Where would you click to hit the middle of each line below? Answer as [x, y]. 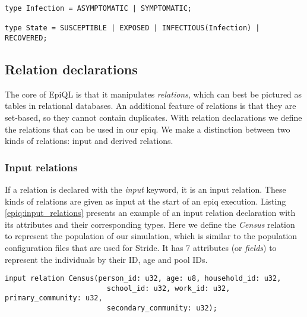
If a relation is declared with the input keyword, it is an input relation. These [145, 189]
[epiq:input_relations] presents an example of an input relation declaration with [150, 213]
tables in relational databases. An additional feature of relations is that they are [151, 106]
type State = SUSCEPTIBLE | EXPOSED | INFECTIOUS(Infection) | [132, 28]
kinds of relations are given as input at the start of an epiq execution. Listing [145, 201]
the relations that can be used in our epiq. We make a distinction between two [148, 129]
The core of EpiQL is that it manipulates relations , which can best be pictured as [153, 94]
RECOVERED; [26, 38]
